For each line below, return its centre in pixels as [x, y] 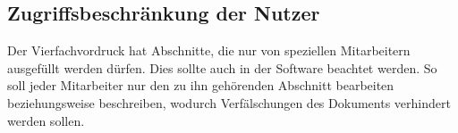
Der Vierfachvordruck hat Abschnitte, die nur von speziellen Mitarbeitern [209, 50]
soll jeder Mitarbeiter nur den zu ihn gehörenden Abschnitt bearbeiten [201, 85]
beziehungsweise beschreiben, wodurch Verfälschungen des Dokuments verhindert [229, 102]
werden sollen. [46, 120]
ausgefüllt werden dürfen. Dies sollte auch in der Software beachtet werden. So [222, 67]
